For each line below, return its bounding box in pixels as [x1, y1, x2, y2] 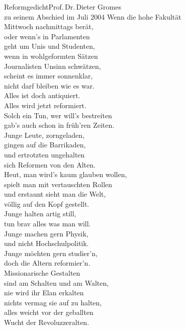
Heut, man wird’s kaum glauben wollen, [4, 169, 127, 180]
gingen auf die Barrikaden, [4, 139, 86, 150]
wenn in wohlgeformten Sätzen [4, 50, 98, 61]
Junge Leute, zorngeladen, [4, 129, 84, 140]
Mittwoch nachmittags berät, [4, 21, 94, 32]
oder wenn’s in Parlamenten [4, 31, 90, 41]
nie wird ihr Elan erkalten [4, 287, 84, 298]
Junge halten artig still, [4, 208, 76, 219]
